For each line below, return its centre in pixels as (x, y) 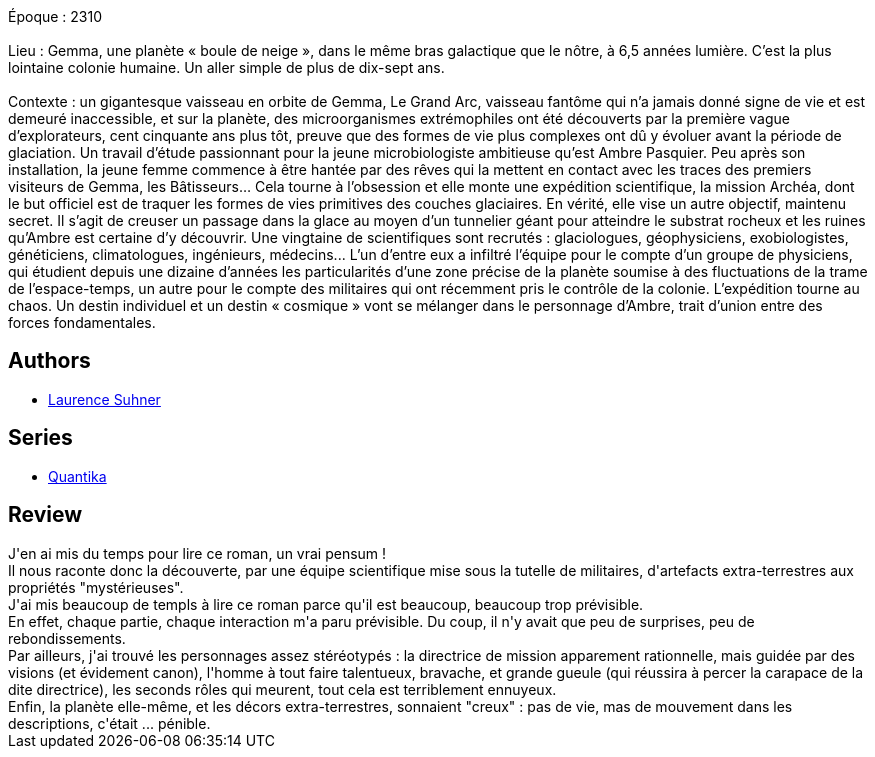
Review (45, 515)
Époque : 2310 (55, 16)
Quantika (77, 476)
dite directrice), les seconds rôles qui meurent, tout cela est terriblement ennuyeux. (282, 689)
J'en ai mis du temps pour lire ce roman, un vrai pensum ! (197, 553)
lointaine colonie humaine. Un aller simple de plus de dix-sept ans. (226, 67)
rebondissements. (67, 638)
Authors (49, 361)
